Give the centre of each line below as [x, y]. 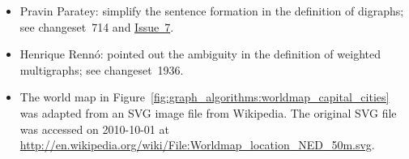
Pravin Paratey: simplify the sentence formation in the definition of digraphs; [212, 11]
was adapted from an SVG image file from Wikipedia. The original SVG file [208, 112]
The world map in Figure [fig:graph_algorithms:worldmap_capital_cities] [204, 97]
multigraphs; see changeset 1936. [102, 69]
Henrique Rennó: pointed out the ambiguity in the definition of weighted [200, 54]
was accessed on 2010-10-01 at [94, 129]
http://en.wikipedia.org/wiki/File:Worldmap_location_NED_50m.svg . [197, 145]
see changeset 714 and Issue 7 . [97, 26]
